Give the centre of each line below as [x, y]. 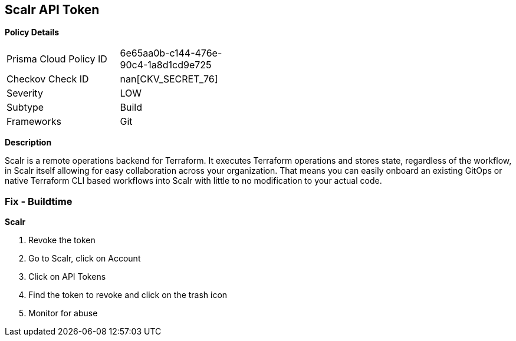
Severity [25, 93]
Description [28, 143]
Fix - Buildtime [39, 201]
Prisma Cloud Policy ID [57, 59]
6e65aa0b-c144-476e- [171, 53]
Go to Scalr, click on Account [85, 259]
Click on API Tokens [67, 277]
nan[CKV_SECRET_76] [169, 79]
